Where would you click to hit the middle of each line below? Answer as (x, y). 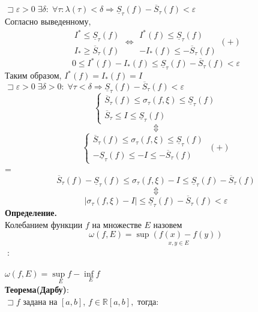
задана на (40, 301)
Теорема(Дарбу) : (37, 289)
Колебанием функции (44, 224)
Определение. (31, 213)
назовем (168, 224)
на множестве (117, 224)
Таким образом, (33, 75)
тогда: (148, 301)
